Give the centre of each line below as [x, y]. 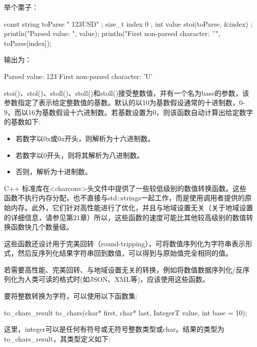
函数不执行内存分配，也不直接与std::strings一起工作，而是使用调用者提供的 [125, 198]
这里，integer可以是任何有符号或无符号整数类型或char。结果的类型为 [114, 329]
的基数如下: [22, 122]
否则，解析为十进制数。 [54, 172]
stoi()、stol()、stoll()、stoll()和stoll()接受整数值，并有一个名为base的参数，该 [127, 93]
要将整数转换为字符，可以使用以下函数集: [71, 296]
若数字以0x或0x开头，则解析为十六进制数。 [85, 138]
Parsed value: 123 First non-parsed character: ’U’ [78, 76]
